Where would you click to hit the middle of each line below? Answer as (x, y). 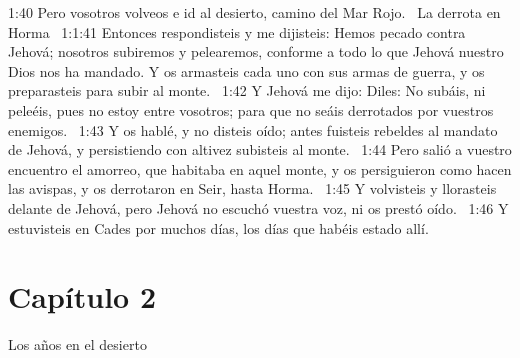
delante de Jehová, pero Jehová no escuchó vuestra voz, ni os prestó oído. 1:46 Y (258, 207)
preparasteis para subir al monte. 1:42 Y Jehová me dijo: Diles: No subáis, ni (247, 90)
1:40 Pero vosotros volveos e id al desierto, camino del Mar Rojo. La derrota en (254, 12)
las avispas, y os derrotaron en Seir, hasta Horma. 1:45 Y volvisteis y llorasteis (252, 188)
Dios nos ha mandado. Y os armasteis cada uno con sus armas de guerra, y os (246, 70)
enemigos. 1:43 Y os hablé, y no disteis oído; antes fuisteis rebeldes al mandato (253, 129)
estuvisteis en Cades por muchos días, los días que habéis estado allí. (218, 227)
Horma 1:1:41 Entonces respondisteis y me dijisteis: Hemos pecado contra (237, 31)
